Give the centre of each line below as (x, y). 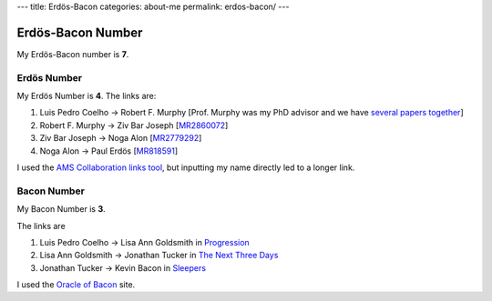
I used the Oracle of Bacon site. (76, 285)
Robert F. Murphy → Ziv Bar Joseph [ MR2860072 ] (134, 125)
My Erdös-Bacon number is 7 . (73, 54)
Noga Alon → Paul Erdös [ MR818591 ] (109, 151)
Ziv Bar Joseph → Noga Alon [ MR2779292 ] (121, 138)
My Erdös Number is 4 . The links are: (87, 96)
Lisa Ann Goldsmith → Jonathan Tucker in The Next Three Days (159, 256)
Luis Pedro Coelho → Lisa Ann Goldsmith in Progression (144, 242)
